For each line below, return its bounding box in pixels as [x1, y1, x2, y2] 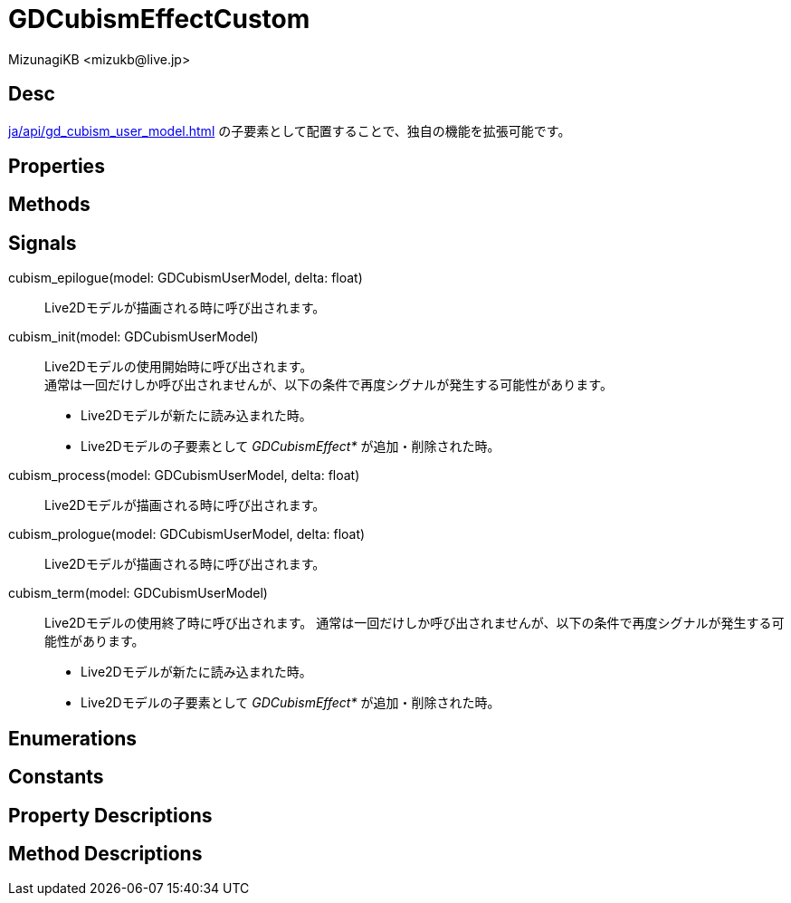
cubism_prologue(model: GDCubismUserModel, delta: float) [8, 526, 366, 543]
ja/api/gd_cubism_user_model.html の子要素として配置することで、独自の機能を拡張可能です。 [8, 122, 571, 139]
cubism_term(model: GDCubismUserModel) [8, 585, 268, 601]
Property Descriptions [8, 803, 213, 827]
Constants [8, 765, 104, 789]
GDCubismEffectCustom [8, 4, 310, 34]
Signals [8, 231, 77, 255]
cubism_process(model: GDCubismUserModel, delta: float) [8, 467, 360, 484]
